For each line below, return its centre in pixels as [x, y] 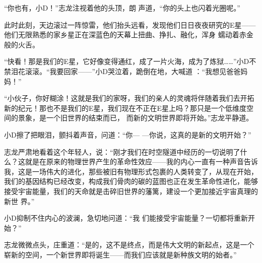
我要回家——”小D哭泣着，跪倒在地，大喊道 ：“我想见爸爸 [145, 71]
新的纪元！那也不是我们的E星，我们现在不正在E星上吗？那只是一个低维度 [125, 108]
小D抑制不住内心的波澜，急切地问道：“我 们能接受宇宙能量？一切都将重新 [126, 218]
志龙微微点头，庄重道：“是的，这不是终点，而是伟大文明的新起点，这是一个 [129, 245]
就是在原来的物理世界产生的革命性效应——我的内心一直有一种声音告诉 [141, 161]
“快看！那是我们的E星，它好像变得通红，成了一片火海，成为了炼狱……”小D [127, 61]
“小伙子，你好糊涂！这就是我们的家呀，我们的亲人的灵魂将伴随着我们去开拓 [129, 98]
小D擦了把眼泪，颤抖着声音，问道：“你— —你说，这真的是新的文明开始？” [128, 134]
